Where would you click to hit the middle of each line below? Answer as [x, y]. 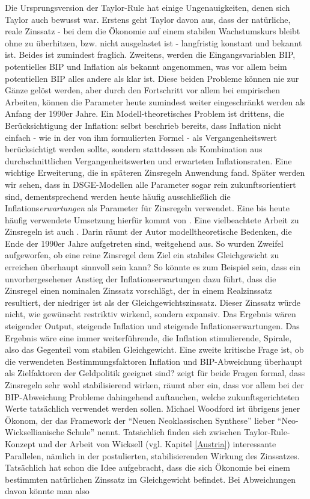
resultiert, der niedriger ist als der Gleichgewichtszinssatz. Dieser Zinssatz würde [153, 302]
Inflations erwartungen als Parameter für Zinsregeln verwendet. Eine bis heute [147, 208]
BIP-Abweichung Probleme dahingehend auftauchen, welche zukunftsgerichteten [152, 396]
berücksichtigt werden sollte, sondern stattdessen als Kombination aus [134, 149]
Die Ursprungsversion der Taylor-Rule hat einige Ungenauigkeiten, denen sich [147, 7]
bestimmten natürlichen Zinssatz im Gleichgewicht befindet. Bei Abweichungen [150, 479]
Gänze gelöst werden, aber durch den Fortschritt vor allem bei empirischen [143, 90]
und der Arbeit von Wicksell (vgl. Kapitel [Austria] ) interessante [157, 443]
